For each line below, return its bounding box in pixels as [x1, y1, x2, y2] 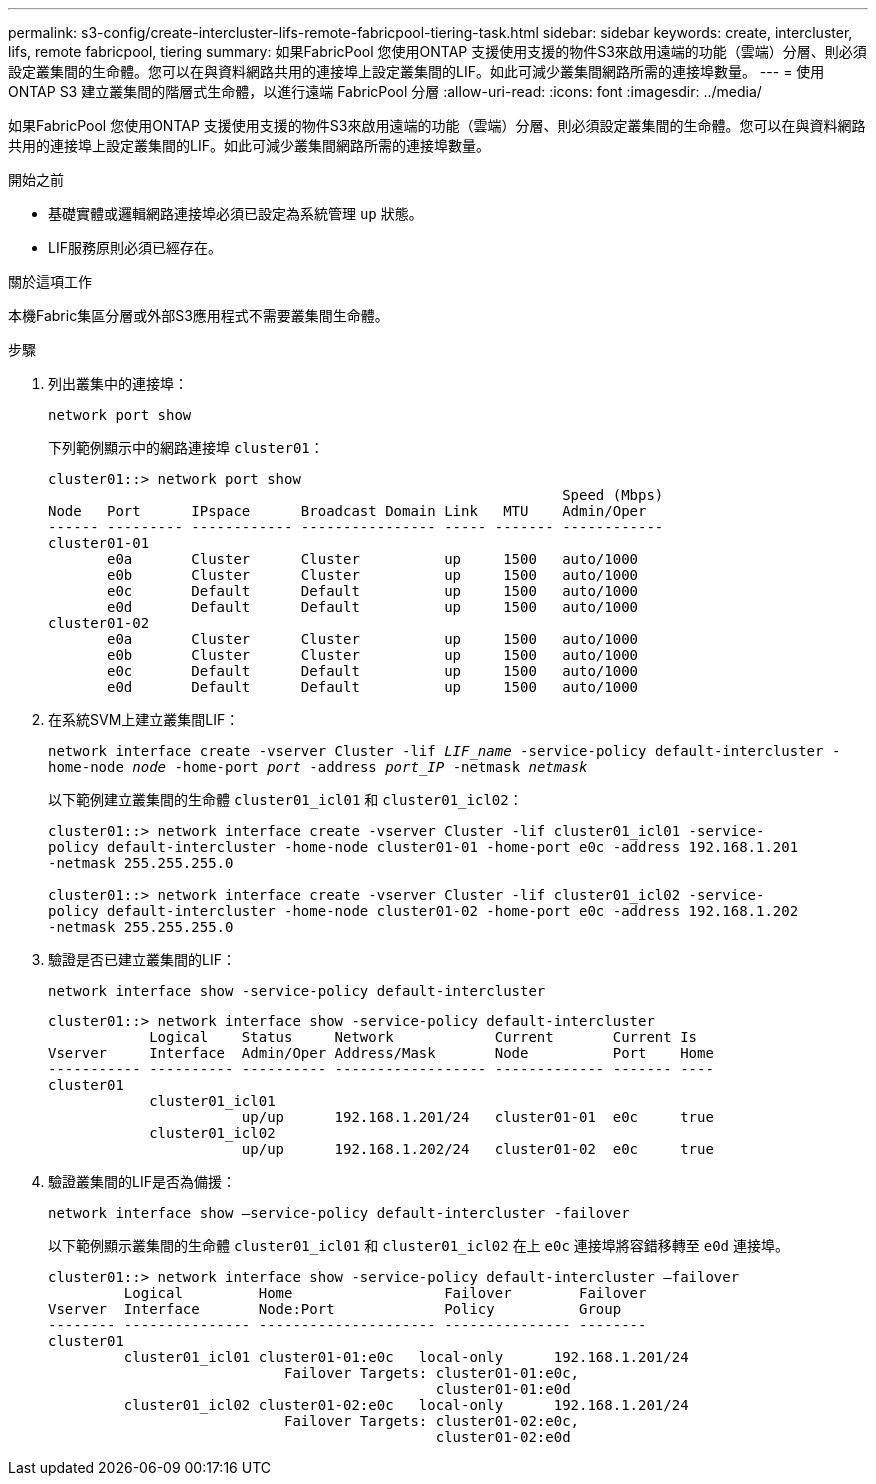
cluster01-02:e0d [435, 1429, 571, 1445]
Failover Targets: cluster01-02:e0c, [284, 1413, 580, 1429]
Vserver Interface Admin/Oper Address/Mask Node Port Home [48, 1045, 714, 1061]
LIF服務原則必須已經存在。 [48, 239, 222, 256]
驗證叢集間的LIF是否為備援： [48, 1173, 236, 1190]
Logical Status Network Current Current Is [149, 1029, 698, 1045]
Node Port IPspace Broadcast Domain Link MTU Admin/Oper [48, 503, 647, 519]
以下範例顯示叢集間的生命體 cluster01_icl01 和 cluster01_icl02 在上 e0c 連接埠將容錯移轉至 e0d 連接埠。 [48, 1237, 789, 1254]
